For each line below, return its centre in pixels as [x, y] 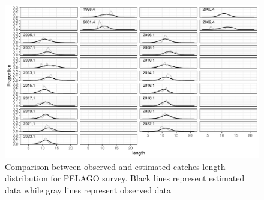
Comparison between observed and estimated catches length [115, 166]
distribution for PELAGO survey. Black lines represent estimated [125, 178]
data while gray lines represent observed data [88, 190]
